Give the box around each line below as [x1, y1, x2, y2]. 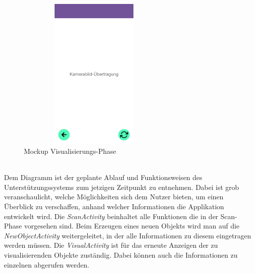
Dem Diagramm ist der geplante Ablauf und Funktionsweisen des [4, 172, 202, 182]
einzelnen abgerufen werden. [4, 259, 89, 270]
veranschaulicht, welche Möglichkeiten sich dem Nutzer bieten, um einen [4, 191, 224, 202]
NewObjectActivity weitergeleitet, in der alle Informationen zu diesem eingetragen [4, 230, 252, 240]
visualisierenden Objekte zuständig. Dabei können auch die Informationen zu [4, 249, 238, 260]
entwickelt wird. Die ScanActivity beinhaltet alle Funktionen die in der [4, 211, 218, 221]
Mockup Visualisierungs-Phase [24, 146, 117, 156]
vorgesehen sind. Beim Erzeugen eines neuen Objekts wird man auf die [24, 221, 240, 231]
